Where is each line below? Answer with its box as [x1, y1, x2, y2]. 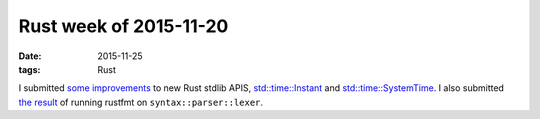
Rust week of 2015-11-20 [18, 15, 229, 37]
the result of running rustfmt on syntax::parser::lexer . [18, 96, 264, 108]
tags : [18, 63, 41, 75]
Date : [18, 50, 42, 62]
